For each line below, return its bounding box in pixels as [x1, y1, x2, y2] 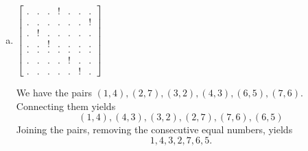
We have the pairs [16, 85, 92, 100]
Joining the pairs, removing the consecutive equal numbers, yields [16, 122, 293, 137]
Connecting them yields [16, 98, 116, 113]
